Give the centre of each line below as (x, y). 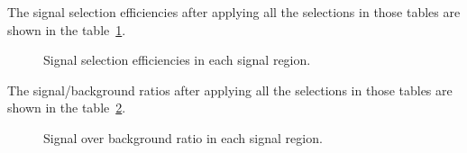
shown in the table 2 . (67, 108)
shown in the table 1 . (67, 29)
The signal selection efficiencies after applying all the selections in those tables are (234, 12)
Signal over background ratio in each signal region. (183, 137)
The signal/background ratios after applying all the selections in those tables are (230, 90)
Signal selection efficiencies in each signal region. (177, 60)
